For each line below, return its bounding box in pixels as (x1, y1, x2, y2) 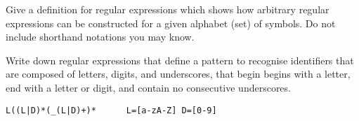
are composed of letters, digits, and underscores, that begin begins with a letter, (6, 66, 351, 81)
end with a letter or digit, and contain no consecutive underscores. (6, 80, 291, 94)
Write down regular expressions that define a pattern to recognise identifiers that (6, 52, 354, 67)
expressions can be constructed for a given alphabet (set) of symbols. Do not (6, 15, 336, 30)
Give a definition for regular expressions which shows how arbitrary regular (6, 2, 329, 16)
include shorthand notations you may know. (6, 29, 195, 44)
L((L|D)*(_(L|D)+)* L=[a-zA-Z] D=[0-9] (6, 105, 217, 115)
